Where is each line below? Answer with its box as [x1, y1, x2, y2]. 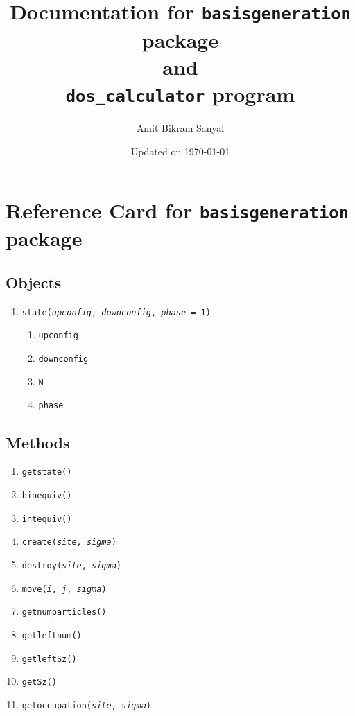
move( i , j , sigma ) [21, 584, 107, 594]
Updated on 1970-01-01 [130, 143, 230, 158]
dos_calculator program [65, 79, 295, 107]
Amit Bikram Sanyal [136, 120, 225, 134]
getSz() [21, 677, 57, 688]
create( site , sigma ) [21, 537, 116, 548]
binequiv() [21, 490, 72, 500]
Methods [6, 431, 70, 453]
